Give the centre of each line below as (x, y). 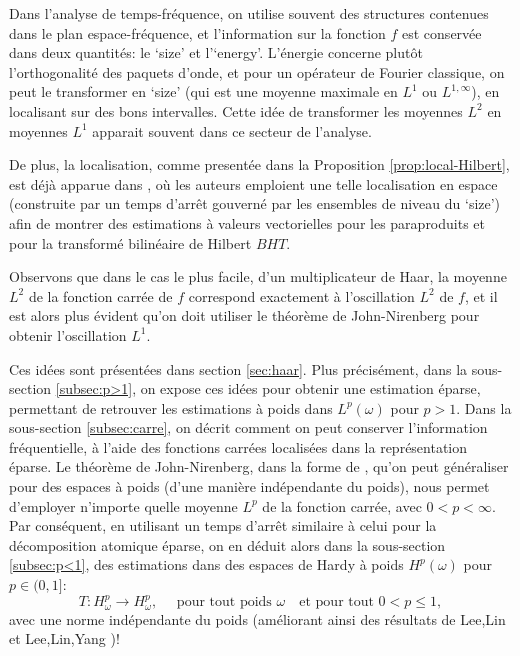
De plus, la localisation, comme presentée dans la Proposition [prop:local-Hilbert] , (259, 164)
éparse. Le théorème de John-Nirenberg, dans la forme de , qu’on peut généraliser (259, 466)
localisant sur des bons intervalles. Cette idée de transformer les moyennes (236, 110)
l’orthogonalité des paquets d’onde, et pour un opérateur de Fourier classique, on (257, 71)
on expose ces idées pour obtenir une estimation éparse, (310, 388)
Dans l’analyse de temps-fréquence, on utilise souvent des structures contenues (249, 13)
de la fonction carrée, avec (342, 505)
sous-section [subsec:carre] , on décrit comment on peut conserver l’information (248, 427)
